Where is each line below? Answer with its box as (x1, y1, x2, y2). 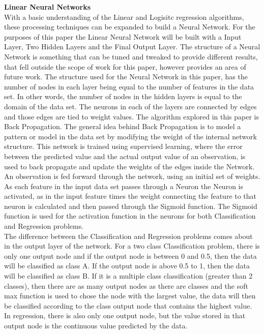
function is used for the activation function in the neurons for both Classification (4, 210, 256, 221)
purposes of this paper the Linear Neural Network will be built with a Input (4, 31, 242, 42)
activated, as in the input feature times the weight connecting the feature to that (4, 191, 257, 201)
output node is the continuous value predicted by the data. (4, 320, 188, 330)
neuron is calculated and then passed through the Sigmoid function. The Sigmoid (4, 200, 257, 211)
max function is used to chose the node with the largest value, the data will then (4, 290, 256, 301)
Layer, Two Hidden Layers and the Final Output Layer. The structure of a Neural (4, 41, 260, 52)
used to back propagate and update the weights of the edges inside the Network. (4, 161, 254, 171)
